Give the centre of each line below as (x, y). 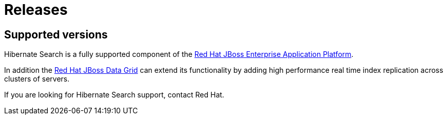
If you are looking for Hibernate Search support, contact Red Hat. (114, 95)
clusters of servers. (37, 79)
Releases (36, 10)
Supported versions (56, 34)
